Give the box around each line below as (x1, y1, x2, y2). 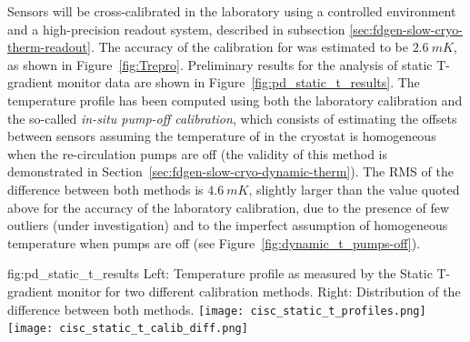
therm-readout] (7, 37, 91, 56)
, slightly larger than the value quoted (248, 179, 460, 198)
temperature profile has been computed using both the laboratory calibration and (7, 90, 463, 109)
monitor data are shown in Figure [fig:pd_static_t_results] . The (56, 73, 420, 92)
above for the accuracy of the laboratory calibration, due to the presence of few (7, 197, 450, 216)
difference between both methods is (7, 179, 204, 198)
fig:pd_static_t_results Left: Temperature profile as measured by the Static (7, 264, 433, 283)
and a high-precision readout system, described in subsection (7, 19, 345, 38)
